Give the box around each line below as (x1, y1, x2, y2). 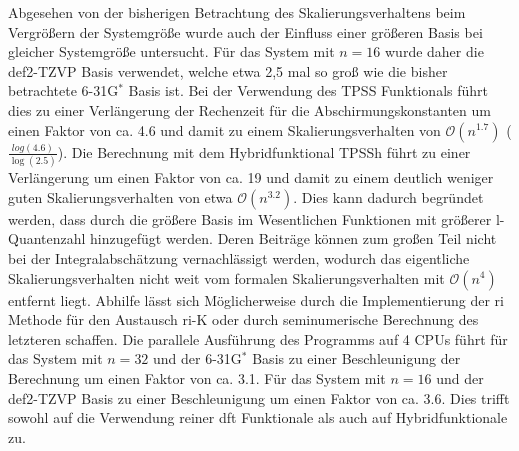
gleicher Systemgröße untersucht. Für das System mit (8, 41, 335, 62)
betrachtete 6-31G (8, 80, 119, 101)
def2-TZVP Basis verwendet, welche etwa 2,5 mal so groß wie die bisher (8, 60, 448, 81)
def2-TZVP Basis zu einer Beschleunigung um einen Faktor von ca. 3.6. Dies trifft (8, 387, 510, 408)
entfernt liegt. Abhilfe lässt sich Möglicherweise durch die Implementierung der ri (8, 289, 504, 310)
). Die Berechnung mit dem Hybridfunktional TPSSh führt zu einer (57, 141, 471, 162)
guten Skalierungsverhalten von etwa (8, 186, 233, 207)
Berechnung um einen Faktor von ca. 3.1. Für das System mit (8, 367, 386, 388)
